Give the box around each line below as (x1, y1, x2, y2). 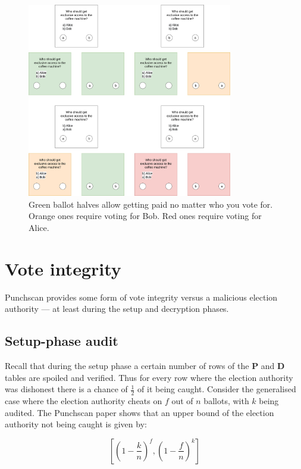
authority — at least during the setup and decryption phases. (5, 302, 229, 315)
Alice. (29, 221, 49, 234)
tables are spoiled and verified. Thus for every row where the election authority (5, 371, 293, 383)
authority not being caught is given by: (5, 418, 147, 430)
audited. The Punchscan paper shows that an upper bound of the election (5, 406, 274, 418)
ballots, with (203, 395, 249, 407)
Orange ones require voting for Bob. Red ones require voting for (29, 210, 262, 222)
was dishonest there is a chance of (5, 383, 128, 395)
